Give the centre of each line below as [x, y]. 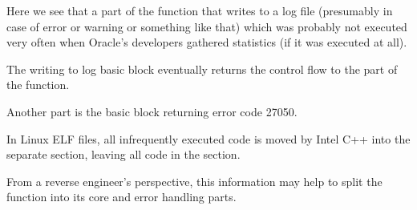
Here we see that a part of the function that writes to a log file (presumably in [200, 10]
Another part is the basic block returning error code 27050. [152, 111]
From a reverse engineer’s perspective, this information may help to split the [194, 181]
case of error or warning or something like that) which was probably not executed [207, 26]
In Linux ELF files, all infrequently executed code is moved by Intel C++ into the [208, 138]
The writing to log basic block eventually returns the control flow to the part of [202, 69]
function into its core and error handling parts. [121, 197]
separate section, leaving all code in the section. [123, 154]
